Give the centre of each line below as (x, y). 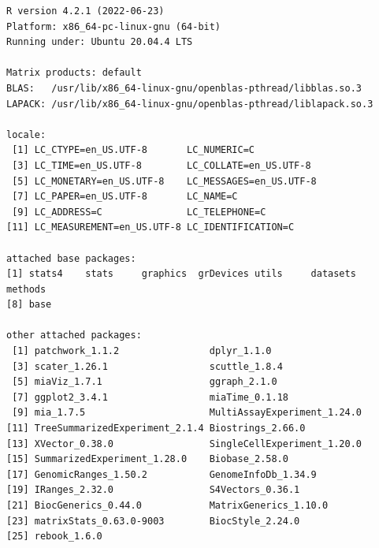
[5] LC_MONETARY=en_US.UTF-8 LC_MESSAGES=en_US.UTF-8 (164, 181)
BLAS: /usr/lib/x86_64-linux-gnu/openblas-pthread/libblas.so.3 (184, 88)
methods (26, 289)
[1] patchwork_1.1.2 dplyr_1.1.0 (142, 351)
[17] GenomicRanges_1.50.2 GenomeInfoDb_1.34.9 (162, 474)
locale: (26, 134)
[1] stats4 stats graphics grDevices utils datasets (181, 274)
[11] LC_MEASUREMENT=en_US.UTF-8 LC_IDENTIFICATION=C (150, 227)
